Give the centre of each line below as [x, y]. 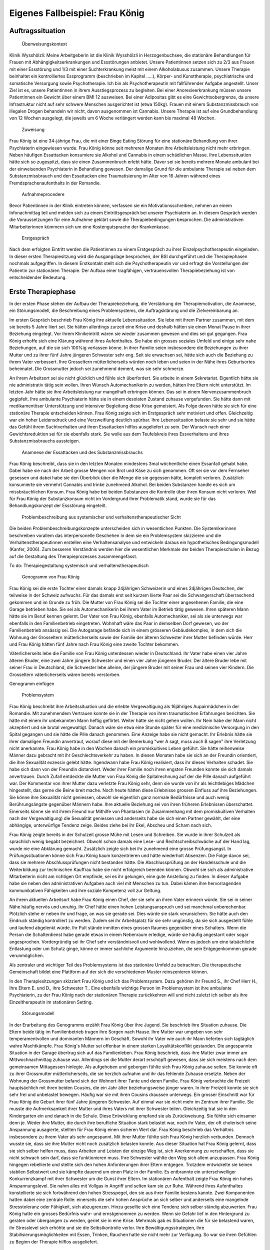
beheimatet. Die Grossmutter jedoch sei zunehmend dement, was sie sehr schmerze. [97, 369]
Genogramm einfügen [32, 683]
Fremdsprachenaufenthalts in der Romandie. [55, 183]
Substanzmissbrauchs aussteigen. [44, 441]
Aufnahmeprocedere [43, 194]
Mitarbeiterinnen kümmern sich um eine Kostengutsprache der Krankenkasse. [89, 226]
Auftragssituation [37, 31]
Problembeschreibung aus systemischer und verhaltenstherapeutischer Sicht [101, 517]
